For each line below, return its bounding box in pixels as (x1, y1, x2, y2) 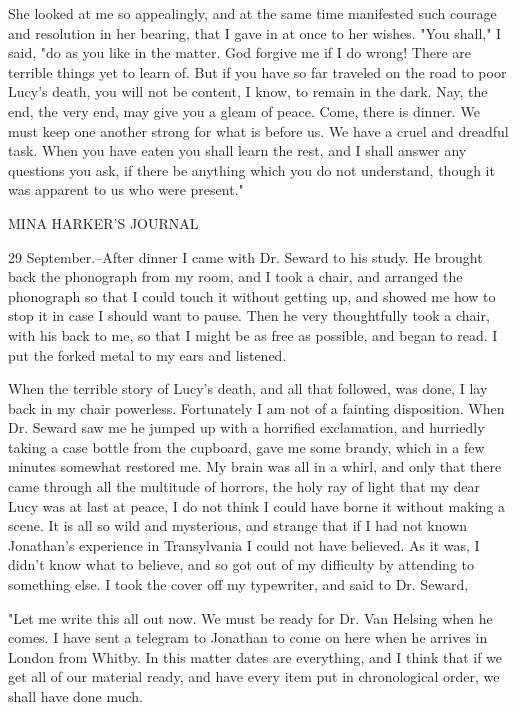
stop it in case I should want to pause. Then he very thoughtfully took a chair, (8, 305, 490, 326)
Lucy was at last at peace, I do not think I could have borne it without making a (8, 495, 505, 516)
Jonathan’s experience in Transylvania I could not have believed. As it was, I (8, 534, 480, 555)
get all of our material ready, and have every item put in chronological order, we (8, 666, 500, 687)
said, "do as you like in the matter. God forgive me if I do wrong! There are (8, 42, 471, 63)
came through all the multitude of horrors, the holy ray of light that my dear (8, 476, 481, 497)
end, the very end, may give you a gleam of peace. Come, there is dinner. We (8, 100, 480, 121)
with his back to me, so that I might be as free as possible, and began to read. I (8, 324, 498, 345)
